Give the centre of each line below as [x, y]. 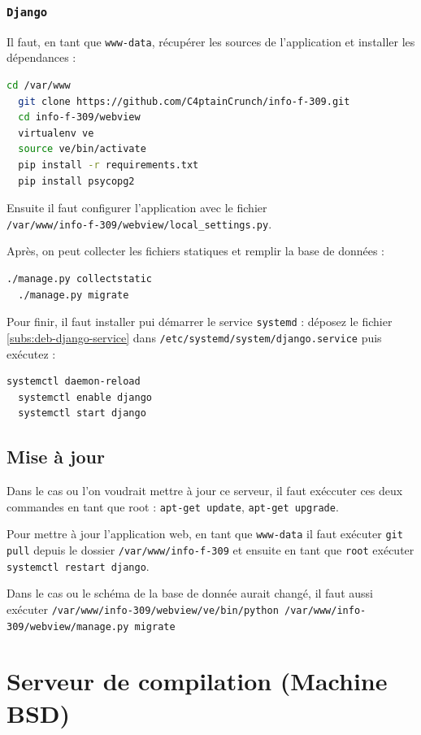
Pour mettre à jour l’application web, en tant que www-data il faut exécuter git [205, 534]
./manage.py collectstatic [79, 279]
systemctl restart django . [78, 565]
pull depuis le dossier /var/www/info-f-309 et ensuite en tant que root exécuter [210, 550]
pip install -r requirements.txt [109, 165]
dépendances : [41, 57]
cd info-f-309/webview [79, 117]
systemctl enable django [85, 397]
